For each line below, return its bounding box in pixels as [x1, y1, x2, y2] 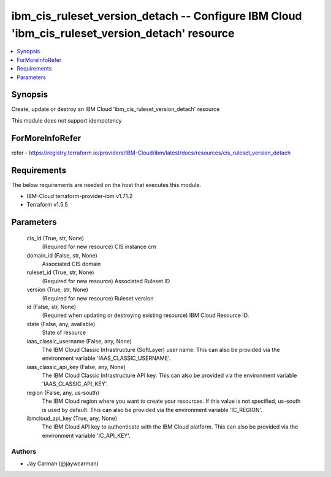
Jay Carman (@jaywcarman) [26, 460, 99, 467]
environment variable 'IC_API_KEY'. [42, 432, 131, 439]
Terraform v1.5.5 [26, 201, 69, 208]
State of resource [42, 329, 86, 337]
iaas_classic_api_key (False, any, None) [26, 363, 126, 370]
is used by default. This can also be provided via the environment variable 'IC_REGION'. [42, 406, 263, 413]
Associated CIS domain [42, 260, 101, 267]
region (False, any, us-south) [26, 389, 99, 396]
